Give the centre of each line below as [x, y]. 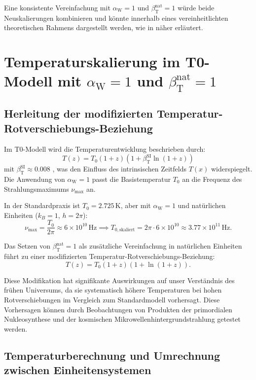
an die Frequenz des [212, 179]
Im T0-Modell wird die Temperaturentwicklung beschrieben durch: [105, 148]
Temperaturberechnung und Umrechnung [112, 355]
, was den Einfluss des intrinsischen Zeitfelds [119, 169]
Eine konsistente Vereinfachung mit [57, 7]
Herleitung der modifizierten [78, 113]
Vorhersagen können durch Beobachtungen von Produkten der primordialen [118, 309]
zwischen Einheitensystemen [78, 370]
